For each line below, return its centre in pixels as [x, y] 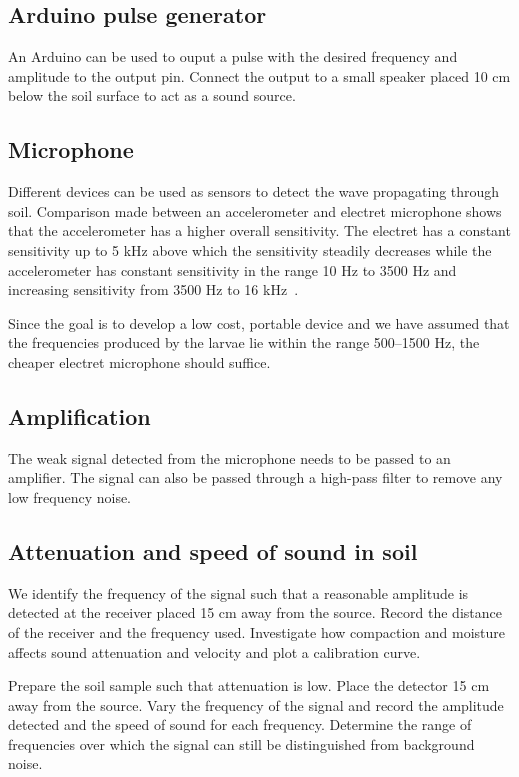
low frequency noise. [70, 496]
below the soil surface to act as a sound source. [152, 95]
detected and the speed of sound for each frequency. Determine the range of [240, 724]
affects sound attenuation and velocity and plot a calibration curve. [214, 651]
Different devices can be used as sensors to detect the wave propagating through [254, 191]
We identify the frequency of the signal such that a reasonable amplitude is [238, 592]
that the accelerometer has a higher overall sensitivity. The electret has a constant [259, 230]
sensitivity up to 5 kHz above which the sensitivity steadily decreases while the [250, 249]
